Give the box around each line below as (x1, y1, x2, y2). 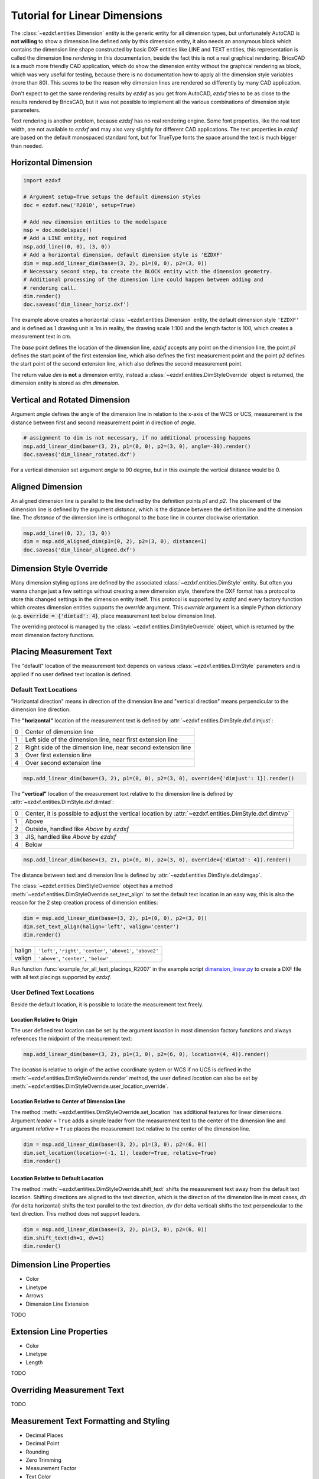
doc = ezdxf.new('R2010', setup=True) (23, 202, 136, 208)
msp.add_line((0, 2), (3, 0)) (23, 529, 111, 537)
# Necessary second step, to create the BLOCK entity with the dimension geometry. (23, 268, 273, 275)
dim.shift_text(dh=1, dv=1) (23, 1234, 105, 1241)
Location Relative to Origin (11, 1016, 78, 1023)
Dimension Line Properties (11, 1260, 110, 1270)
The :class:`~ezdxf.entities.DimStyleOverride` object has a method (11, 882, 173, 890)
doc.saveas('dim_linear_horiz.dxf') (23, 301, 130, 308)
